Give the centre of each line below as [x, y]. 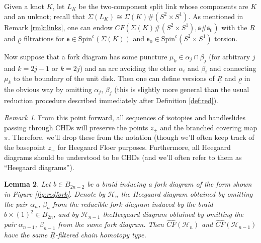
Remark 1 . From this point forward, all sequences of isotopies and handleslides [125, 117]
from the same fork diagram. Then [111, 224]
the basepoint [25, 147]
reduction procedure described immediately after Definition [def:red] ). [111, 100]
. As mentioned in [216, 16]
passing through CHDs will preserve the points [76, 127]
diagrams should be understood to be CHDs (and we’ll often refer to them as [123, 157]
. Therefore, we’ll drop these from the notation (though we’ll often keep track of [131, 137]
